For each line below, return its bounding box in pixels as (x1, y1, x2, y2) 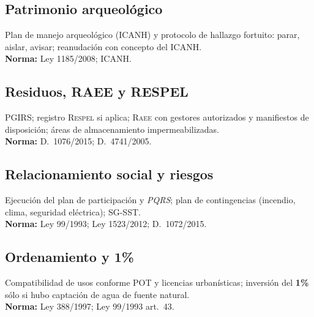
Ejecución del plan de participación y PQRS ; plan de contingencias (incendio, (5, 193, 296, 206)
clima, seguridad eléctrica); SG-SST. (5, 205, 141, 218)
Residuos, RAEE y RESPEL (5, 82, 189, 101)
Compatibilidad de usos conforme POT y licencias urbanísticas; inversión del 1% (5, 276, 309, 289)
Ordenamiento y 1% (5, 247, 134, 266)
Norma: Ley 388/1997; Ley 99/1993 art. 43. (5, 300, 174, 313)
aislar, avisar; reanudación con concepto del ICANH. (5, 40, 202, 53)
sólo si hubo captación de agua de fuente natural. (5, 288, 190, 300)
